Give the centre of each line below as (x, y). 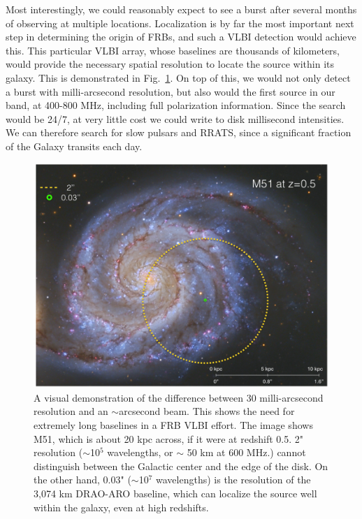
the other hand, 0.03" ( (82, 480)
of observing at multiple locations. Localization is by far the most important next (180, 23)
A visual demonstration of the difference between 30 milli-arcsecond (179, 397)
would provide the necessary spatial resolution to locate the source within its (170, 64)
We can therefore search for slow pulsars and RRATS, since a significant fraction (179, 132)
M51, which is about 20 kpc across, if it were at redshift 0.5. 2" (168, 438)
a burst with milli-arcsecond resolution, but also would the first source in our (171, 91)
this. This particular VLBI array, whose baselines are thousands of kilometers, (173, 50)
